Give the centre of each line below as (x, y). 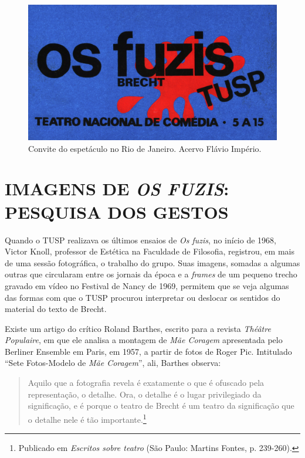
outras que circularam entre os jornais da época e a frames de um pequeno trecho (151, 274)
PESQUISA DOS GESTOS (117, 211)
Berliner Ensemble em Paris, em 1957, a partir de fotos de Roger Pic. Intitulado (148, 351)
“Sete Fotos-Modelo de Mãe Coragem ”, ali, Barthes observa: (113, 363)
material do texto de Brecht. (56, 309)
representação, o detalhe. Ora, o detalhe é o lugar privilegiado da (145, 394)
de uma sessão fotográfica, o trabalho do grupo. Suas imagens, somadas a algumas (152, 262)
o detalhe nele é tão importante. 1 (87, 418)
